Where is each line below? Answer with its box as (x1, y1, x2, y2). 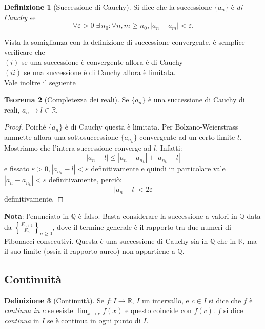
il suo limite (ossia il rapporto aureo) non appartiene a (4, 245, 175, 256)
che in (217, 235, 236, 246)
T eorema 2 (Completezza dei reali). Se (4, 94, 129, 105)
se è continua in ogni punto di (47, 315, 141, 325)
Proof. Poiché (4, 121, 46, 132)
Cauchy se (4, 11, 36, 22)
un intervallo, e (141, 295, 189, 305)
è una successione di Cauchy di (148, 94, 245, 105)
